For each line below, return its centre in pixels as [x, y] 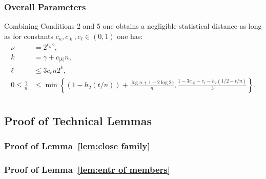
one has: [130, 36]
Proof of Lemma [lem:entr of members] [87, 169]
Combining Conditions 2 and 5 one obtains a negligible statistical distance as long [133, 26]
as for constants [29, 36]
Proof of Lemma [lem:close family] [77, 146]
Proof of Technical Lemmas [78, 120]
